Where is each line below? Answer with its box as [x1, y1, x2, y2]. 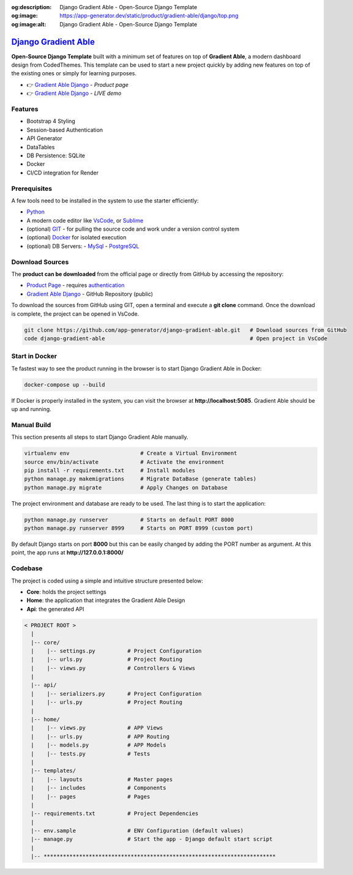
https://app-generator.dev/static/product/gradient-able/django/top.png [59, 12, 239, 20]
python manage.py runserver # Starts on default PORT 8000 [24, 516, 234, 523]
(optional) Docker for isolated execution [26, 234, 127, 241]
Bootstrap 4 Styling [26, 117, 76, 125]
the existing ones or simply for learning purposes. [11, 70, 137, 77]
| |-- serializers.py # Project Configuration [31, 690, 202, 697]
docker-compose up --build [24, 381, 105, 388]
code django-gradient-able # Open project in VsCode [24, 335, 327, 342]
